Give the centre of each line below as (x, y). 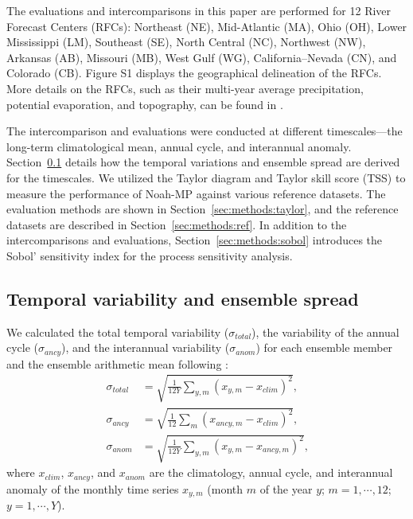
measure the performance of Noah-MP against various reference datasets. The (196, 193)
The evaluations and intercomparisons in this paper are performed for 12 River (199, 10)
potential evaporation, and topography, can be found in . (145, 104)
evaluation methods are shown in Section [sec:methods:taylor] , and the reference (203, 209)
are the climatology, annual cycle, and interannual (271, 472)
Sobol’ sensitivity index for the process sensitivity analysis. (150, 255)
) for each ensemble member (324, 347)
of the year (286, 488)
